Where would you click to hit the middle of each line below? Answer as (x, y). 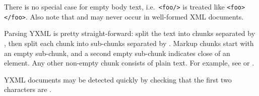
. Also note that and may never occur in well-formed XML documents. (135, 16)
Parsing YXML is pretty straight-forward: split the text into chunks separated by (130, 33)
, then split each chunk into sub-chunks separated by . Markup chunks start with (129, 43)
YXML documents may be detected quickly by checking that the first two (118, 79)
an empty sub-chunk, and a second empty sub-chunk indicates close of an (117, 53)
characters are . (28, 89)
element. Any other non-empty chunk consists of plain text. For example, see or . (129, 63)
